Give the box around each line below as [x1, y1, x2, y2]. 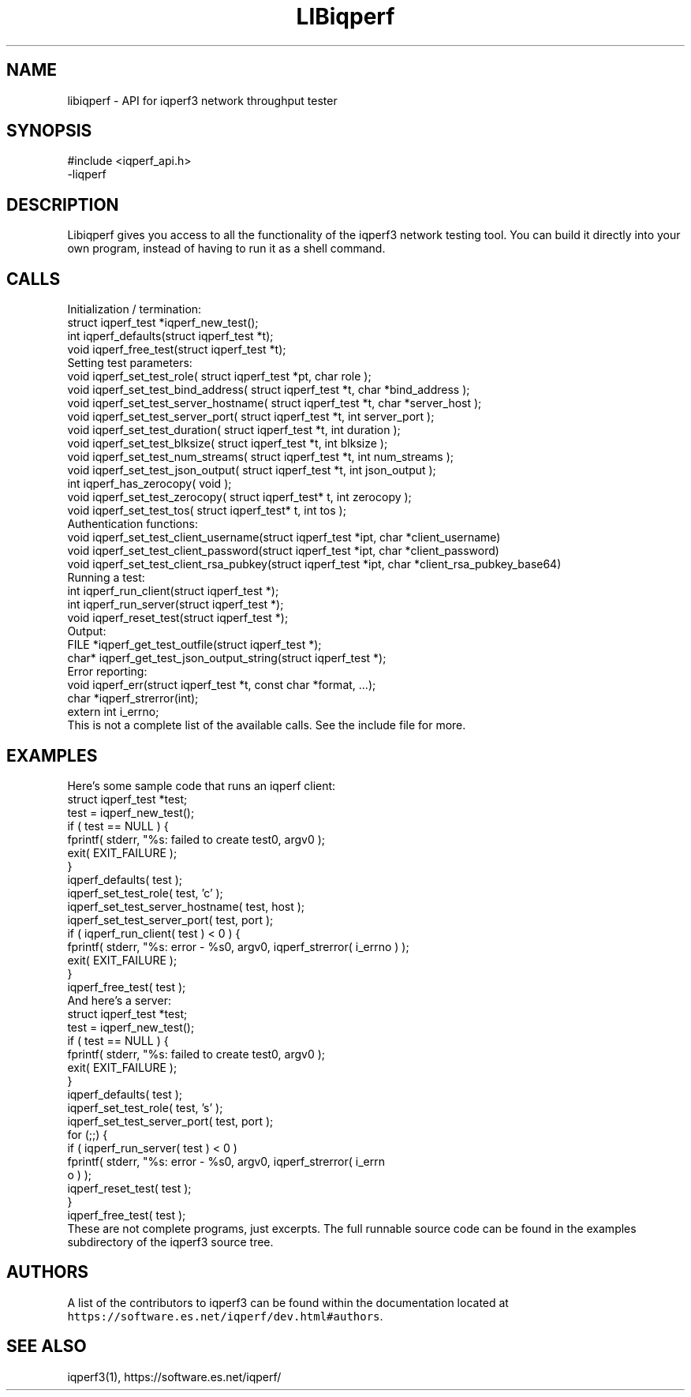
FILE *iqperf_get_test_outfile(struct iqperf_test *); [67, 638, 322, 652]
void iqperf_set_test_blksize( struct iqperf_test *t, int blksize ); [67, 436, 388, 451]
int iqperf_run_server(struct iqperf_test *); [67, 597, 284, 612]
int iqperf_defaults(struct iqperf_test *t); [67, 329, 274, 343]
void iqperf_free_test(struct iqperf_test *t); [67, 343, 286, 357]
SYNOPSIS [6, 121, 92, 141]
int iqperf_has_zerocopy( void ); [67, 477, 232, 491]
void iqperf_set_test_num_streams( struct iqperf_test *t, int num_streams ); [67, 450, 454, 464]
